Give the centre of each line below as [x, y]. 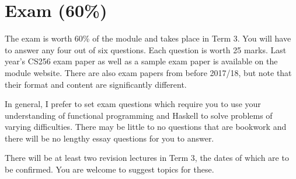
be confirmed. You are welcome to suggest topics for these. [109, 169]
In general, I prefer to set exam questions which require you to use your [133, 104]
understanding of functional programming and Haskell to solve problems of [139, 115]
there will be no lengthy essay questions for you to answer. [109, 138]
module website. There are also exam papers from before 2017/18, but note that [148, 72]
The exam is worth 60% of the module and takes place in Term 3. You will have [148, 38]
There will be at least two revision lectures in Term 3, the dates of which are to [147, 158]
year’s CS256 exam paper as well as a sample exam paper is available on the [141, 61]
